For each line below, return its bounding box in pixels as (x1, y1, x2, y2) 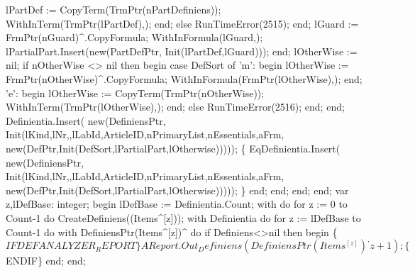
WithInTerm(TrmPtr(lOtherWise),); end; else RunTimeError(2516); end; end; (6, 99, 345, 114)
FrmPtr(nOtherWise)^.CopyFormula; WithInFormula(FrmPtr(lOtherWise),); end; (6, 71, 363, 86)
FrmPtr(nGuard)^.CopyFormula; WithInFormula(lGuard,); (6, 30, 263, 45)
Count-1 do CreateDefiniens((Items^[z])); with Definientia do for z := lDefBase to (6, 210, 361, 225)
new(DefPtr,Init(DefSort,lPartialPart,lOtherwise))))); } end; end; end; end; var (6, 182, 349, 197)
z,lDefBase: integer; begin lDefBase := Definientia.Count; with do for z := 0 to (6, 196, 348, 211)
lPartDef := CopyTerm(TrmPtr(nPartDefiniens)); (6, 2, 221, 16)
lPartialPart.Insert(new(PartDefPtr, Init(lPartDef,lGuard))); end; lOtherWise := (6, 43, 358, 58)
